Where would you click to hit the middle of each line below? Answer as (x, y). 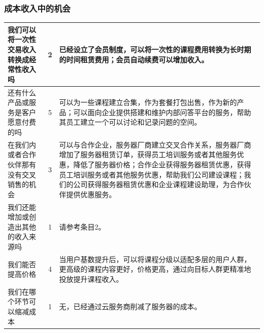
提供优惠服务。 (91, 194)
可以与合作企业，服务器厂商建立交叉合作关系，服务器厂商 (155, 144)
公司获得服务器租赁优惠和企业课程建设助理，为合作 (159, 184)
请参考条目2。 (82, 226)
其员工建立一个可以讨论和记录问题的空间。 (130, 122)
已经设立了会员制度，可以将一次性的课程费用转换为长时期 (155, 49)
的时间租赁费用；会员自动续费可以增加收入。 (134, 59)
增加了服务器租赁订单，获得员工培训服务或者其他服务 (148, 154)
